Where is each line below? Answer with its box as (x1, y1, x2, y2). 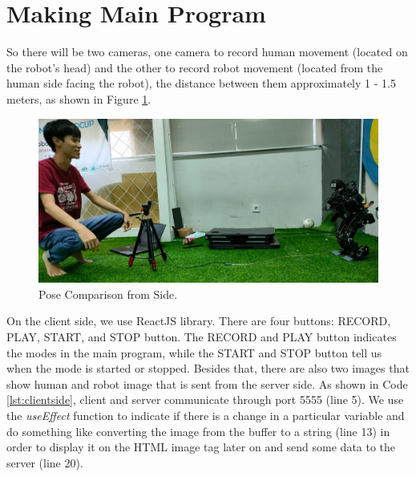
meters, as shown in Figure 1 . (6, 90, 151, 107)
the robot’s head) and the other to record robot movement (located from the (6, 59, 383, 75)
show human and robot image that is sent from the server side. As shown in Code (6, 375, 408, 392)
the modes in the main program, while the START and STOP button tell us (6, 344, 382, 361)
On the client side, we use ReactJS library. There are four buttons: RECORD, (6, 312, 391, 329)
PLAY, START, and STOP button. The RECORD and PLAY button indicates (6, 328, 397, 345)
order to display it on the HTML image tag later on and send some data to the (6, 438, 396, 455)
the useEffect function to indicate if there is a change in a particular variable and (6, 406, 405, 423)
